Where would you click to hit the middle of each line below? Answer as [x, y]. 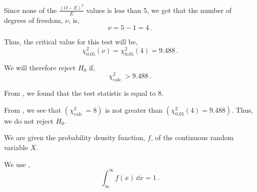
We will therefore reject [40, 67]
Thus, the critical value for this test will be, [71, 42]
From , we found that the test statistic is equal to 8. [84, 93]
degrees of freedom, [33, 20]
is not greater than [134, 109]
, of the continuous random [192, 137]
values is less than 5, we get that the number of [159, 10]
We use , [17, 164]
